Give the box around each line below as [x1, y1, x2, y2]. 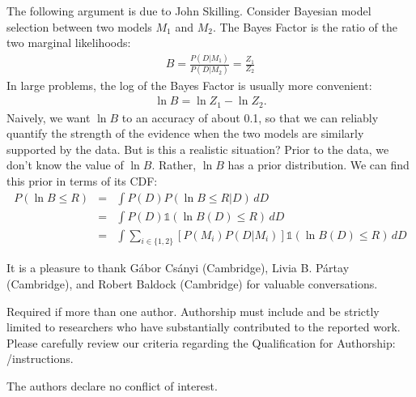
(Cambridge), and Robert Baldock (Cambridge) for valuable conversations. [6, 275, 378, 292]
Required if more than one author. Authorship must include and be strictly [6, 302, 380, 319]
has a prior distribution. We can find [227, 156, 410, 173]
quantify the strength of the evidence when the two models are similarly [6, 125, 364, 142]
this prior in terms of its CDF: [6, 172, 158, 189]
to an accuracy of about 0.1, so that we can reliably [121, 109, 379, 126]
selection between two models [6, 18, 152, 35]
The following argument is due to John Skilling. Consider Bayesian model [6, 2, 371, 19]
